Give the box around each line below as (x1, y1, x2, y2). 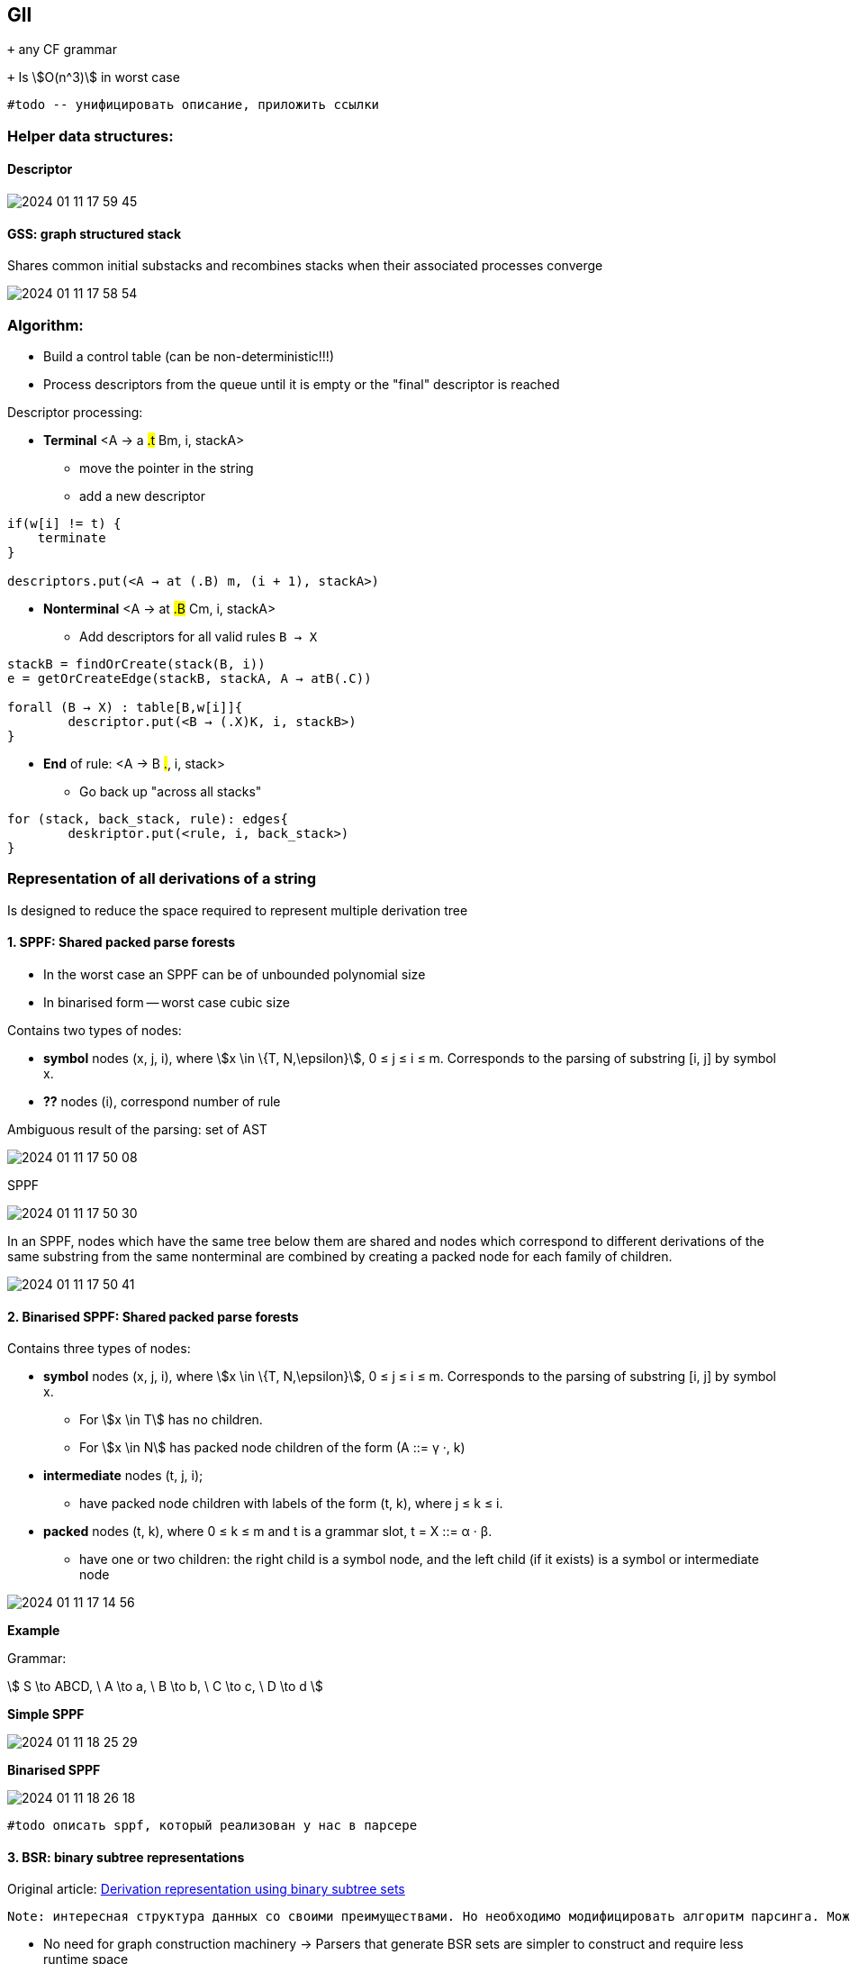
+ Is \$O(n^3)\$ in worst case (7, 69, 180, 86)
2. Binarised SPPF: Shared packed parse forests (7, 1308, 299, 1324)
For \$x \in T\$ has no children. (79, 1412, 263, 1428)
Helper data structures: (7, 126, 174, 145)
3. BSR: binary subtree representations (7, 1849, 245, 1865)
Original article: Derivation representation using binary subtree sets (7, 1881, 405, 1897)
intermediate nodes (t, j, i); (43, 1468, 203, 1484)
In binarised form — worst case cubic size (43, 994, 290, 1010)
